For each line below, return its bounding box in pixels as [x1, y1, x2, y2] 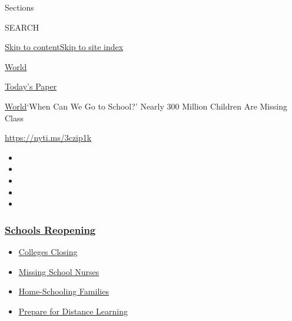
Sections [5, 1, 34, 13]
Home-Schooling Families [18, 285, 109, 297]
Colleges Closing [18, 245, 78, 257]
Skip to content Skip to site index [5, 41, 124, 53]
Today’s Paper [5, 80, 57, 92]
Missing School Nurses [18, 265, 99, 277]
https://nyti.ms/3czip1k [5, 131, 92, 144]
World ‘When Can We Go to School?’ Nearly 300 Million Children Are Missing [5, 100, 287, 112]
